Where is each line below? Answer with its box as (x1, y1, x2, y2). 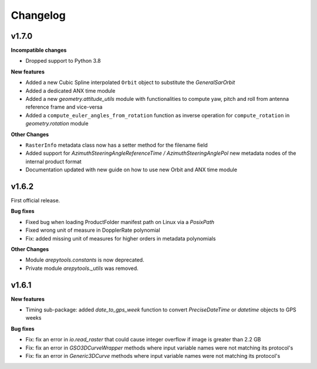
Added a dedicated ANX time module (25, 87, 116, 94)
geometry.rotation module (25, 120, 89, 127)
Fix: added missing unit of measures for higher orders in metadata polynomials (25, 235, 216, 242)
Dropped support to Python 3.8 (25, 57, 101, 65)
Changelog (11, 9, 66, 22)
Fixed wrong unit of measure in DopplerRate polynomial (25, 226, 161, 234)
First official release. (11, 197, 60, 204)
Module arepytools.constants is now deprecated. (25, 256, 144, 263)
